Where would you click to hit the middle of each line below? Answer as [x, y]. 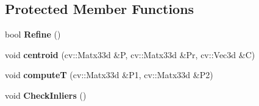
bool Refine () [33, 34]
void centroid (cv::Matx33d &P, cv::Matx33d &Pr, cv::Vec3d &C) [130, 54]
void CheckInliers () [46, 95]
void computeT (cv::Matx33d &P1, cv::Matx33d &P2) [109, 75]
